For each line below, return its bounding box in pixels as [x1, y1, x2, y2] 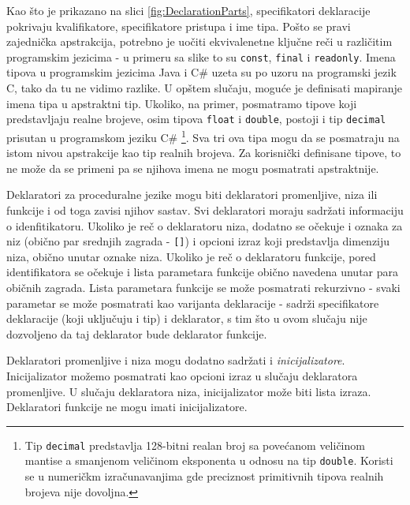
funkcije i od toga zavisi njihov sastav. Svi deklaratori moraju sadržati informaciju [6, 201, 404, 218]
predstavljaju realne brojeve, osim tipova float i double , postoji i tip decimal [6, 110, 386, 127]
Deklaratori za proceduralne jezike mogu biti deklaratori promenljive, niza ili [6, 186, 378, 203]
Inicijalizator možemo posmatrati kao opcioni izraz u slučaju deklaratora [6, 367, 358, 383]
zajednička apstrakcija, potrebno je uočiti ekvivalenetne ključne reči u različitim [6, 33, 393, 50]
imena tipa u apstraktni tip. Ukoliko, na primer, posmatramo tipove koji [6, 95, 357, 111]
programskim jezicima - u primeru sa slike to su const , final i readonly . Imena [6, 48, 396, 65]
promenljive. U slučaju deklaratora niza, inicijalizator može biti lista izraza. [6, 383, 371, 399]
